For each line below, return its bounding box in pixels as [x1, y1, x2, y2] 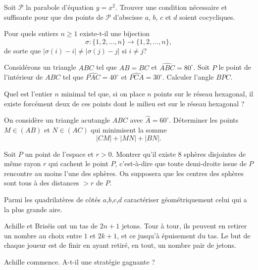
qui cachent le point [48, 158, 108, 169]
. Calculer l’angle [162, 72, 214, 82]
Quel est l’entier [4, 89, 52, 98]
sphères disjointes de [184, 148, 246, 159]
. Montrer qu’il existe [111, 148, 176, 159]
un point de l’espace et [25, 148, 94, 159]
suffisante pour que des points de [4, 11, 103, 22]
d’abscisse [113, 11, 143, 22]
